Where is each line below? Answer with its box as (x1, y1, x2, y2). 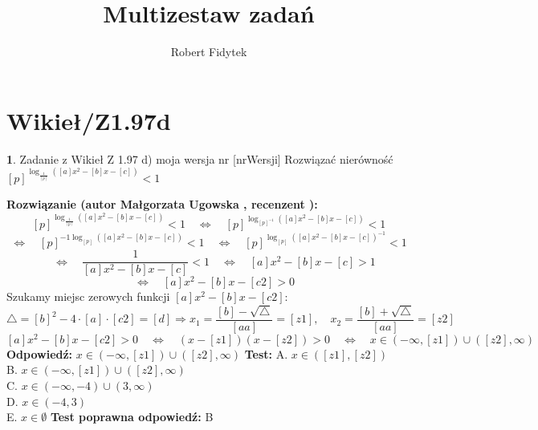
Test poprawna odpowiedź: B (50, 408, 214, 425)
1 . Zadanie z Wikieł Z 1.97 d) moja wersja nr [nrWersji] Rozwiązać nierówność (6, 150, 393, 167)
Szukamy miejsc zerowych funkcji (6, 288, 170, 305)
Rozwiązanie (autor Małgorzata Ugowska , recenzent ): (6, 196, 318, 213)
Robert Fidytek (170, 43, 247, 60)
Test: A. (244, 345, 288, 362)
